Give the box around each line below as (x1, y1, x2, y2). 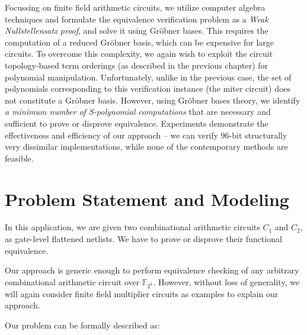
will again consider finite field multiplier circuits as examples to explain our (5, 287, 279, 299)
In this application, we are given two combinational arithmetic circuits (5, 221, 260, 233)
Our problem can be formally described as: (5, 318, 160, 331)
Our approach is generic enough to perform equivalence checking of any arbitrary (5, 264, 299, 276)
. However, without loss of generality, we (153, 275, 300, 288)
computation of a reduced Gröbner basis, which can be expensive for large (5, 36, 274, 48)
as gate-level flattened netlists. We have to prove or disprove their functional (5, 233, 282, 245)
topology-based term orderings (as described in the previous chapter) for (5, 59, 268, 71)
